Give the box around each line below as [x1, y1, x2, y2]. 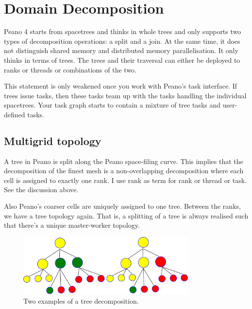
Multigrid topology [4, 133, 101, 148]
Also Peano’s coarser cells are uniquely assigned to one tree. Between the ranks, [4, 201, 241, 211]
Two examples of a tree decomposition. [23, 295, 139, 306]
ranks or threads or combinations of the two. [4, 64, 136, 74]
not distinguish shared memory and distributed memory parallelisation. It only [4, 45, 238, 55]
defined [4, 109, 25, 119]
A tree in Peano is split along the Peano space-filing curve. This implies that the [4, 156, 243, 166]
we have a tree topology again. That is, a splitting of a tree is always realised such [4, 210, 249, 220]
